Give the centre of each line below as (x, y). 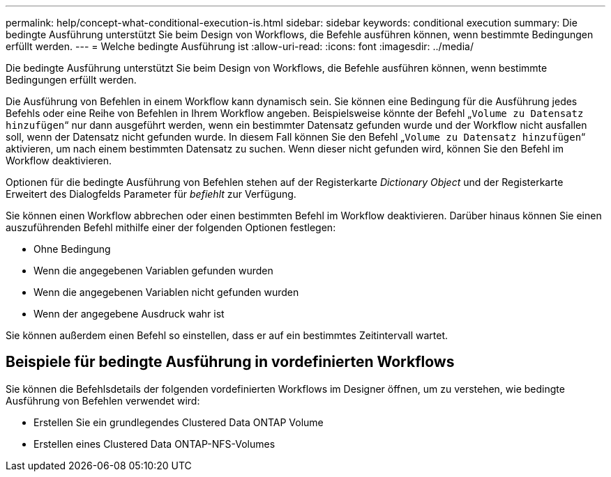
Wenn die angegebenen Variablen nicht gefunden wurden (166, 292)
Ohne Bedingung (72, 249)
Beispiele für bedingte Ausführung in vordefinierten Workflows (230, 362)
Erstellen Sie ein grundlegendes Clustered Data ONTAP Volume (179, 422)
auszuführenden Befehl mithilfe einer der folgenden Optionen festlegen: (171, 227)
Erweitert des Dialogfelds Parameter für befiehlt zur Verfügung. (151, 194)
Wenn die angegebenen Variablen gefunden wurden (153, 271)
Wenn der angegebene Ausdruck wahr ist (129, 314)
